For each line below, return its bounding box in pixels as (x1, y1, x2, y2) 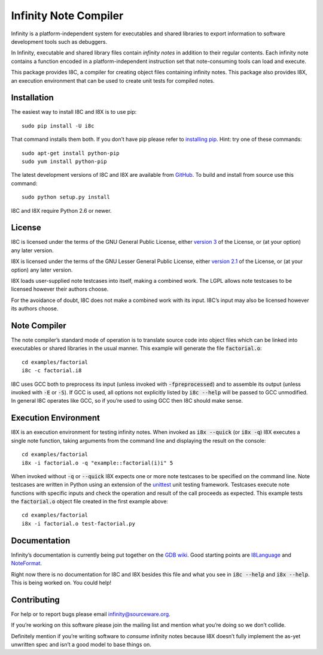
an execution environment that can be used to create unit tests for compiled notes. (11, 77, 215, 84)
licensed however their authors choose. (11, 285, 109, 293)
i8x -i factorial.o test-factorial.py (22, 520, 136, 527)
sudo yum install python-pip (22, 158, 107, 165)
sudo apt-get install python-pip (22, 150, 120, 156)
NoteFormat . (11, 560, 42, 567)
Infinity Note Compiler (11, 9, 124, 22)
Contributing (11, 594, 60, 605)
